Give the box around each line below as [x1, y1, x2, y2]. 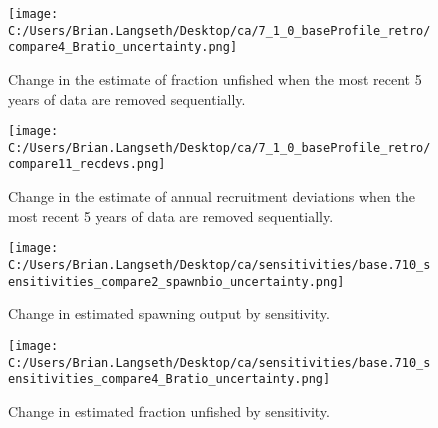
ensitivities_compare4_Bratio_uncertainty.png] [8, 372, 331, 387]
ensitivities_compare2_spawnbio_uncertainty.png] [8, 274, 345, 289]
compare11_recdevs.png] [8, 157, 166, 172]
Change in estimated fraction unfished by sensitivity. [8, 400, 330, 421]
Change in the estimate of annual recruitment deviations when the [8, 186, 416, 207]
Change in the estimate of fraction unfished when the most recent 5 [8, 68, 422, 89]
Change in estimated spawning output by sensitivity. [8, 303, 330, 324]
